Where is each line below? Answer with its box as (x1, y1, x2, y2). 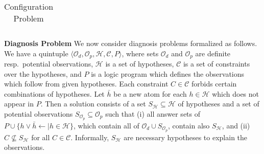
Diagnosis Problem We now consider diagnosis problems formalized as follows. (4, 38, 257, 48)
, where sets (122, 48, 159, 58)
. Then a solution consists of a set (40, 98, 146, 109)
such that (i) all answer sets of (105, 108, 201, 119)
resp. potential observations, (4, 58, 93, 69)
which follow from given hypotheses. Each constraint (4, 78, 169, 89)
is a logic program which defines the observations (91, 68, 245, 79)
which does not (212, 88, 259, 99)
